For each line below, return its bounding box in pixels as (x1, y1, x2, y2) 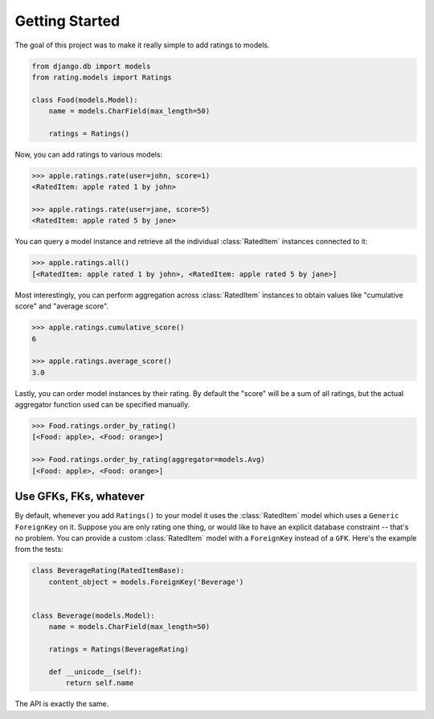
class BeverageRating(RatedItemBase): (31, 566, 185, 575)
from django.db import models (31, 61, 151, 71)
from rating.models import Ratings (31, 72, 172, 82)
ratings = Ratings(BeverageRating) (48, 645, 189, 654)
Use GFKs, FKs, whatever (14, 490, 145, 504)
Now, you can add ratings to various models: (14, 149, 163, 159)
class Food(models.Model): (31, 95, 138, 104)
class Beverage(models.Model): (31, 611, 156, 620)
